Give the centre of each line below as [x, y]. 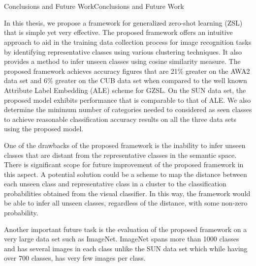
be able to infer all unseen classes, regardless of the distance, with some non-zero [126, 203]
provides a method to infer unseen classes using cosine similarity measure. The [122, 61]
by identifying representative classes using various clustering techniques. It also [123, 51]
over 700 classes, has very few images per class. [75, 258]
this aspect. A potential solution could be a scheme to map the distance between [126, 174]
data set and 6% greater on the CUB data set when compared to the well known [126, 80]
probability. [21, 213]
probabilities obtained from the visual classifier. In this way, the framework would [127, 193]
